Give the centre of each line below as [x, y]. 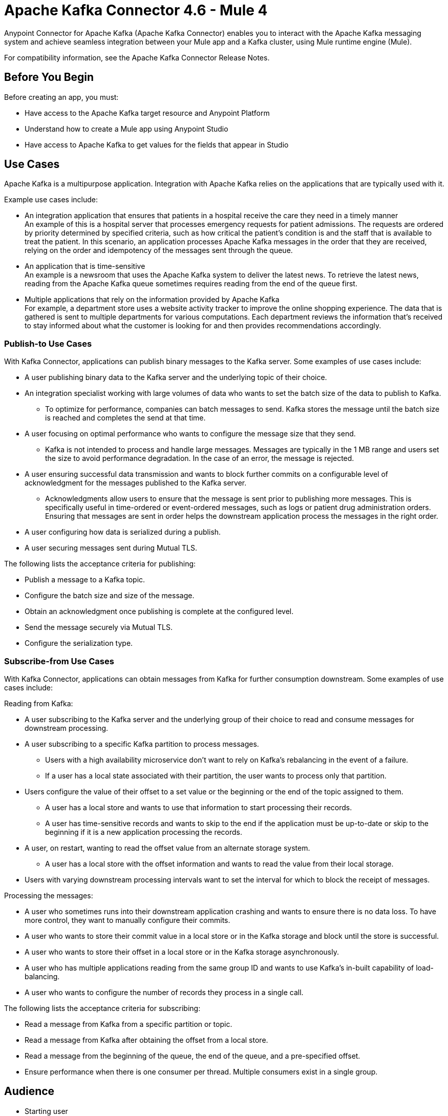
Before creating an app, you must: [61, 97]
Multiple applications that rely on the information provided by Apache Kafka [152, 300]
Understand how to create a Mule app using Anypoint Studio [126, 129]
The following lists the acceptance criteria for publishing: [100, 564]
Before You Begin [49, 77]
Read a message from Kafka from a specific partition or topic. [129, 1024]
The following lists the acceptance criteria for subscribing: [102, 1008]
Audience [29, 1091]
